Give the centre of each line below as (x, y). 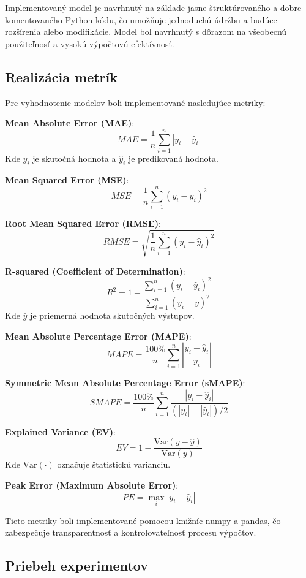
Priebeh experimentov (76, 565)
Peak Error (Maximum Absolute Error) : (92, 485)
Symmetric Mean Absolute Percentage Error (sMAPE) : (125, 383)
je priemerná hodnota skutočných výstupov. (112, 315)
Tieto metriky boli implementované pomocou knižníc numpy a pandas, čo (143, 520)
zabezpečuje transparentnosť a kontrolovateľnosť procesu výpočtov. (131, 532)
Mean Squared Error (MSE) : (67, 179)
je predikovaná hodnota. (173, 158)
